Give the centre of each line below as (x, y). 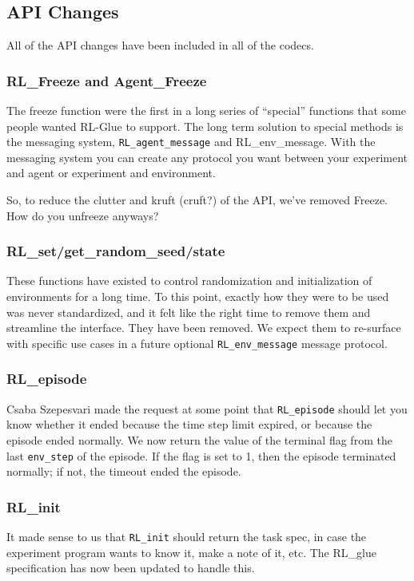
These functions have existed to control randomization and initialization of (189, 281)
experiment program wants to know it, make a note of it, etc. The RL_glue (191, 552)
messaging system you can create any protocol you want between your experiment (207, 157)
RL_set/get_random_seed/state (116, 251)
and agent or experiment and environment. (111, 173)
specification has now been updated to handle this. (131, 568)
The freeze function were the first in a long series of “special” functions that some (206, 111)
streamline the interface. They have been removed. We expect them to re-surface (204, 328)
